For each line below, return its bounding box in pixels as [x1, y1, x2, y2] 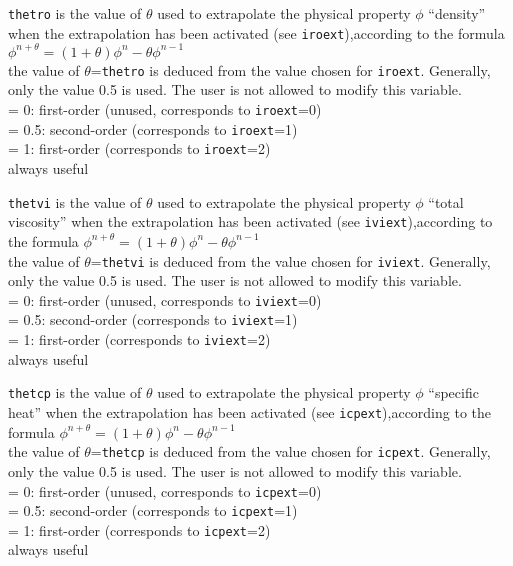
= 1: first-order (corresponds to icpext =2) [8, 519, 271, 540]
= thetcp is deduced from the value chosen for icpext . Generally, [90, 441, 491, 462]
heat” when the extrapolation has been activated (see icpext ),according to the [8, 402, 492, 422]
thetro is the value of [8, 3, 142, 23]
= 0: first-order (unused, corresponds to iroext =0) [8, 99, 322, 120]
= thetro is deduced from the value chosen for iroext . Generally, [90, 59, 491, 80]
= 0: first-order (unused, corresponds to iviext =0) [8, 289, 322, 310]
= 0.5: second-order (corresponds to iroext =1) [8, 118, 298, 139]
